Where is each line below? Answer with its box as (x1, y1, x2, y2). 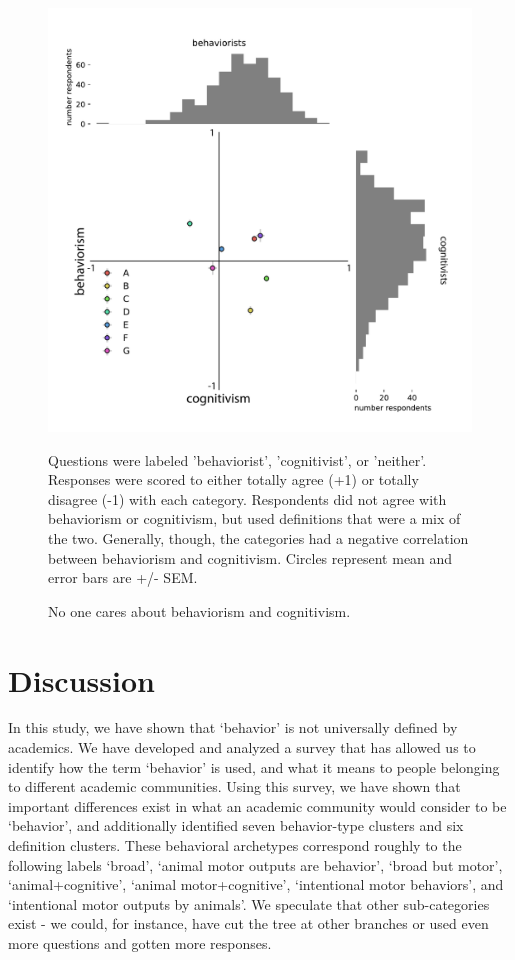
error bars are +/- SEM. (48, 567, 198, 588)
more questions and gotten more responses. (8, 933, 272, 953)
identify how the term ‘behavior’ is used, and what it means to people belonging (8, 756, 500, 777)
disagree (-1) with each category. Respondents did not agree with (48, 488, 447, 509)
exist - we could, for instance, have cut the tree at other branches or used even (8, 913, 489, 934)
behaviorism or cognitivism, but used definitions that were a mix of (48, 508, 461, 529)
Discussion (8, 659, 155, 700)
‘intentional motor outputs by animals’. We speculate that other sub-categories (8, 893, 490, 914)
